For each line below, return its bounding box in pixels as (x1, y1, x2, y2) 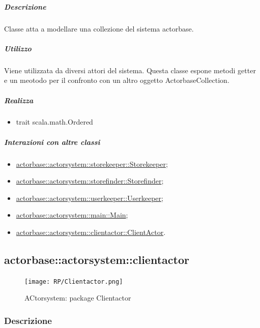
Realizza (4, 95, 34, 105)
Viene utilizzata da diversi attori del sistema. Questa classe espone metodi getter (4, 65, 256, 75)
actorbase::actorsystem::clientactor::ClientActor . (16, 227, 166, 237)
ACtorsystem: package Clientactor (24, 292, 131, 303)
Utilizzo (4, 43, 32, 53)
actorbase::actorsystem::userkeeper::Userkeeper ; (16, 192, 163, 203)
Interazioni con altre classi (4, 136, 100, 147)
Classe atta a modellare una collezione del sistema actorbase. (4, 23, 194, 34)
